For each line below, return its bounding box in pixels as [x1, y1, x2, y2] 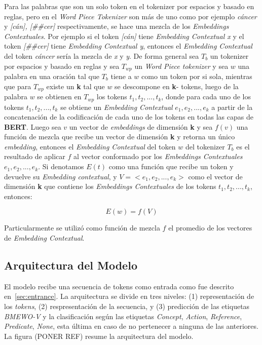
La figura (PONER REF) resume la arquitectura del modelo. [4, 330, 194, 341]
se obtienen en [37, 91, 82, 102]
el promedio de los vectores [168, 222, 252, 233]
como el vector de [188, 171, 243, 181]
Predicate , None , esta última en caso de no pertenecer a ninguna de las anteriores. [4, 321, 258, 331]
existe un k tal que [46, 81, 105, 91]
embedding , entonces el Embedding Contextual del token [4, 141, 176, 151]
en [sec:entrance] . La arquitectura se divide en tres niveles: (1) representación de [4, 291, 254, 301]
